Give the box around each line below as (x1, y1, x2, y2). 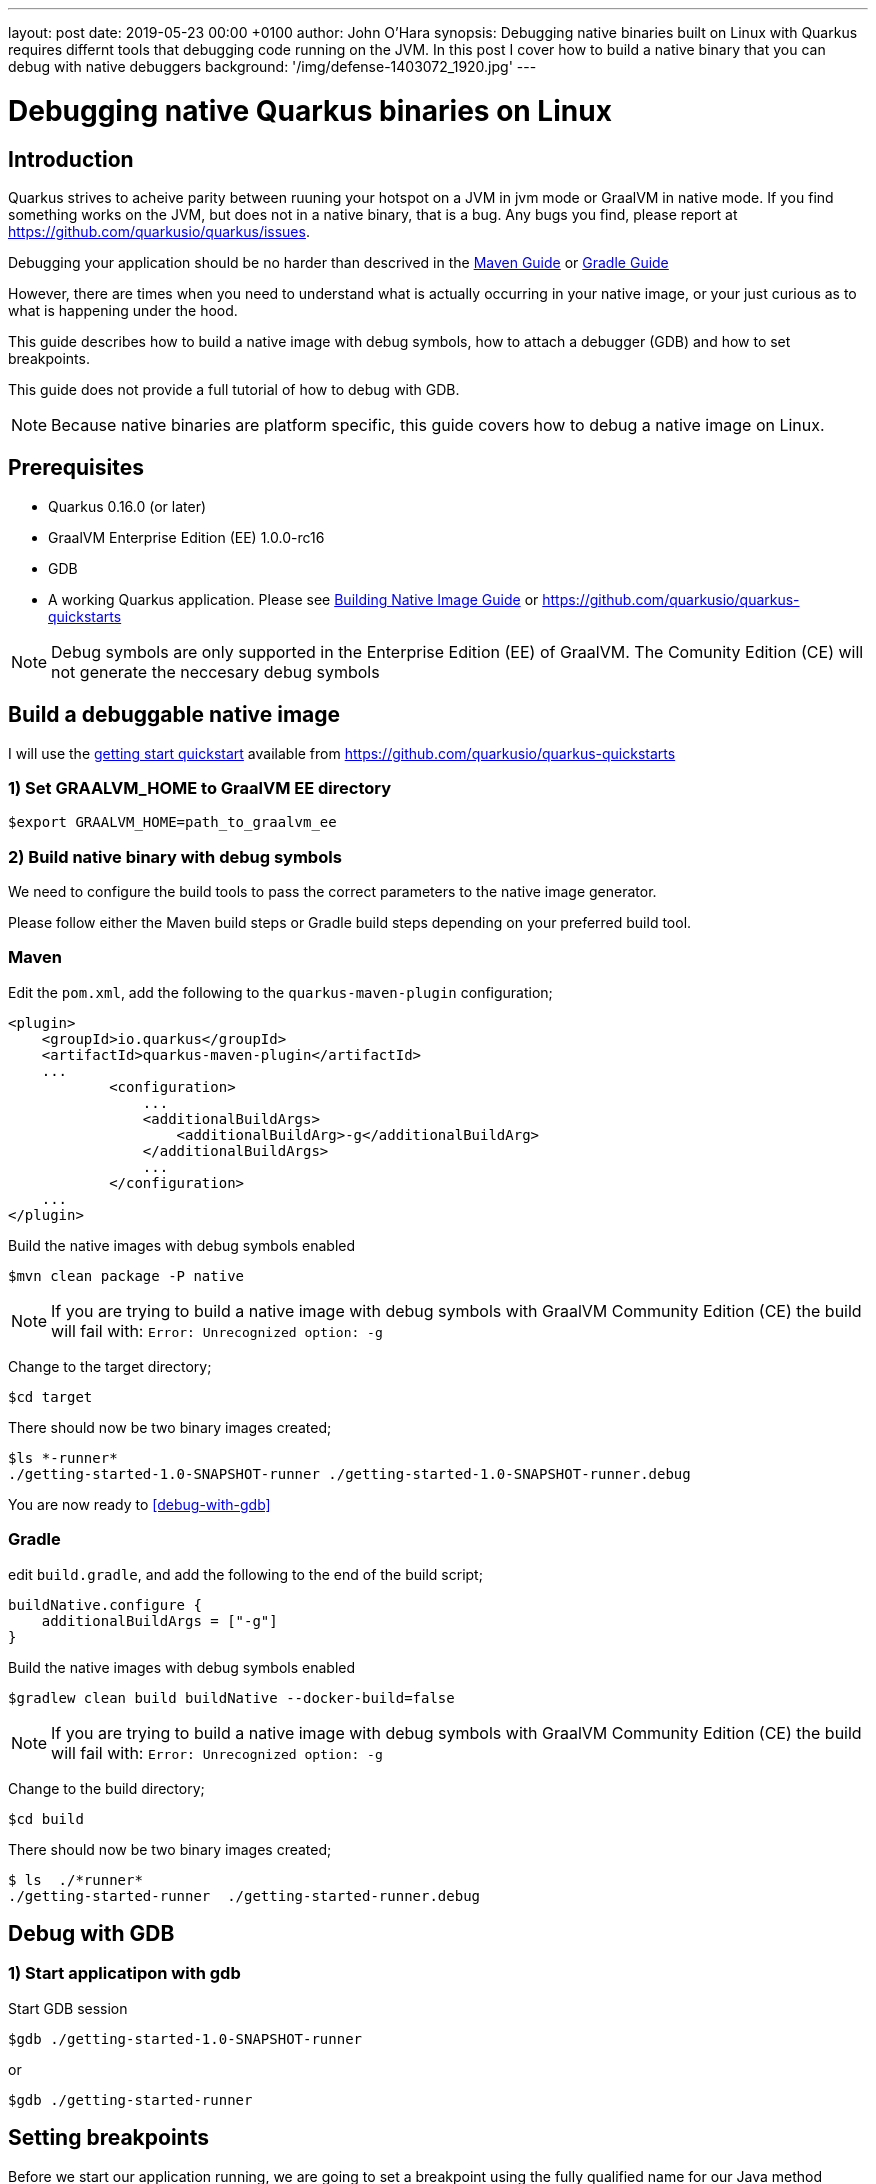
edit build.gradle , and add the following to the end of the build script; (8, 1565, 483, 1583)
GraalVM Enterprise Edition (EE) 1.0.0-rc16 (48, 528, 325, 546)
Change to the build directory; (8, 1779, 205, 1797)
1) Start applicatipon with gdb (8, 1963, 241, 1984)
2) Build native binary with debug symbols (8, 846, 342, 867)
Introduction (8, 146, 134, 172)
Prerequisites (8, 455, 144, 481)
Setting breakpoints (8, 2125, 209, 2151)
